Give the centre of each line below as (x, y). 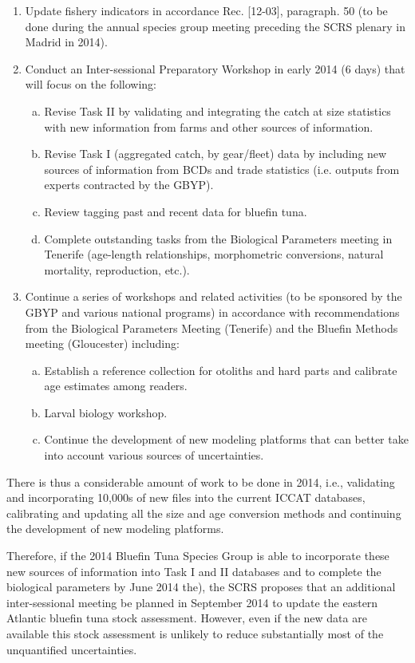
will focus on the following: (91, 84)
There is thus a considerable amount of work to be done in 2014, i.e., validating (201, 481)
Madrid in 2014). (66, 42)
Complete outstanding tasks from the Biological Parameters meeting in (218, 238)
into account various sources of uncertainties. (154, 455)
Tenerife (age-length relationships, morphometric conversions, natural (214, 254)
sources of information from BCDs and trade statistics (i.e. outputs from (222, 169)
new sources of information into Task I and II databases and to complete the (194, 571)
